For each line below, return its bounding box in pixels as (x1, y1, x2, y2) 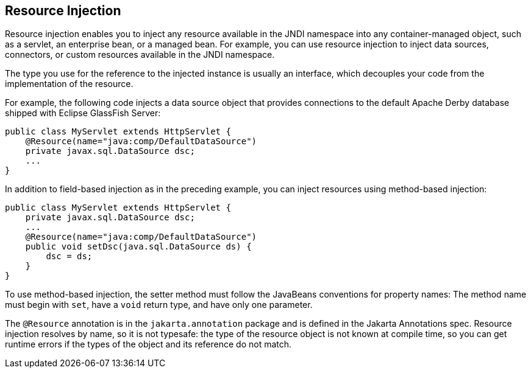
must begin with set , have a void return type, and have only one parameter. (5, 299, 313, 310)
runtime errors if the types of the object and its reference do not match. (5, 339, 292, 350)
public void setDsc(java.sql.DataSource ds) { (25, 242, 252, 252)
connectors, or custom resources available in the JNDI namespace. (5, 49, 275, 60)
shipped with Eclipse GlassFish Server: (5, 108, 161, 119)
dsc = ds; (46, 251, 93, 262)
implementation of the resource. (5, 78, 134, 89)
